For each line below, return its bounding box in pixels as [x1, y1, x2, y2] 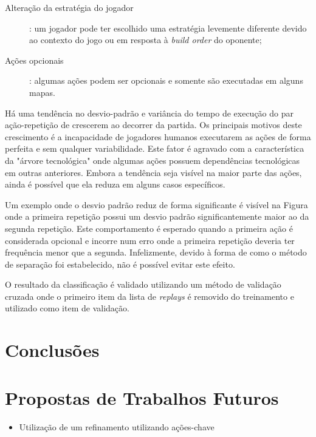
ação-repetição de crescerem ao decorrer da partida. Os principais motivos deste [5, 118, 302, 131]
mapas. [29, 86, 55, 98]
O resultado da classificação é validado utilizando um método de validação [5, 278, 281, 291]
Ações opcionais [5, 53, 64, 66]
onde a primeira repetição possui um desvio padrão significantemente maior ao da [5, 210, 309, 223]
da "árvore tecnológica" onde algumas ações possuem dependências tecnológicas [5, 154, 300, 166]
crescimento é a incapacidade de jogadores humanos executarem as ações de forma [5, 130, 311, 143]
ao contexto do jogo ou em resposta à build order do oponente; [29, 33, 262, 46]
